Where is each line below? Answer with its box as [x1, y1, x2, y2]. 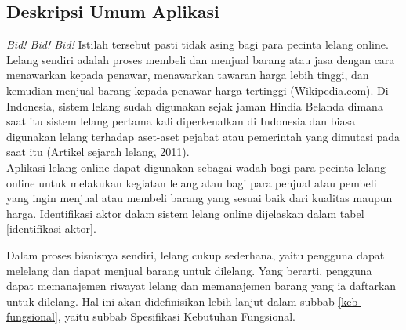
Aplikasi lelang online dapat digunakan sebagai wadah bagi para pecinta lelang [6, 158, 386, 175]
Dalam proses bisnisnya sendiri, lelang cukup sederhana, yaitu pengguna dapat [6, 246, 385, 263]
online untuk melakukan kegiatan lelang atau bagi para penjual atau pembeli [6, 174, 377, 190]
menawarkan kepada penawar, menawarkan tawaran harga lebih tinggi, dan [6, 67, 369, 83]
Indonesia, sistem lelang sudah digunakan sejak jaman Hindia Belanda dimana [6, 97, 383, 114]
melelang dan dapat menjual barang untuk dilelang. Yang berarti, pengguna [6, 262, 372, 278]
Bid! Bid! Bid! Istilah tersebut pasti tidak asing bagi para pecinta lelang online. [6, 36, 389, 53]
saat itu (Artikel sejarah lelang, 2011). [6, 143, 190, 160]
